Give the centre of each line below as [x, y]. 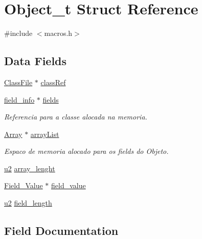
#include [18, 33]
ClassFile [18, 82]
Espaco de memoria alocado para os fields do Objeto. [86, 151]
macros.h [58, 33]
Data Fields [36, 61]
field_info [19, 99]
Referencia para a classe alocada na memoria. [76, 117]
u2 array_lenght [30, 168]
